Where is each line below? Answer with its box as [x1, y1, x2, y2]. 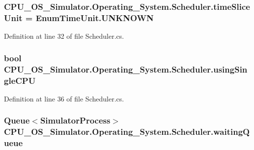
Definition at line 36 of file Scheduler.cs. [4, 93, 124, 103]
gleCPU [4, 74, 36, 86]
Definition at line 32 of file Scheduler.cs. [4, 31, 124, 41]
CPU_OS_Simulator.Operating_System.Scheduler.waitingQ [4, 125, 250, 138]
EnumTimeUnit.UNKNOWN [35, 11, 154, 24]
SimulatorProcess [40, 114, 111, 126]
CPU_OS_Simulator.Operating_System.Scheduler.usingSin [4, 63, 248, 75]
